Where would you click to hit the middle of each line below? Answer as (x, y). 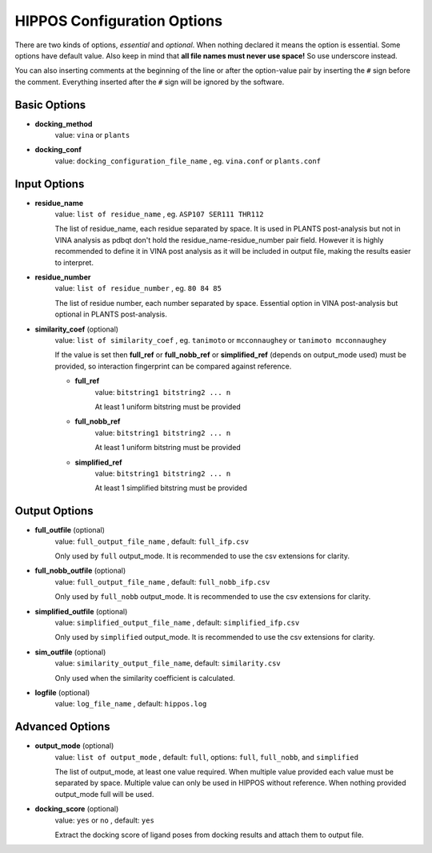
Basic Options (50, 105)
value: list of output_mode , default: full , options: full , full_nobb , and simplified (207, 757)
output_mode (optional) (74, 746)
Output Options (54, 511)
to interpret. (74, 262)
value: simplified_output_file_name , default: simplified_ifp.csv (177, 622)
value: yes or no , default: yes (105, 820)
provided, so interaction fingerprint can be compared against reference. (173, 366)
